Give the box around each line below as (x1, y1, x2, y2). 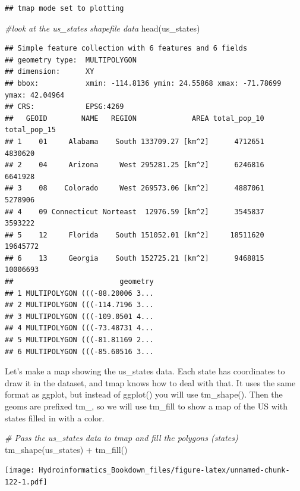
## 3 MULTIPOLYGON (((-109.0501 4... (5, 312, 154, 321)
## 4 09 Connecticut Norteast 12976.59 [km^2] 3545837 (5, 207, 264, 216)
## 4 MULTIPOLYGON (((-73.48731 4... (5, 324, 154, 333)
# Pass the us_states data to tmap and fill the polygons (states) (5, 431, 238, 444)
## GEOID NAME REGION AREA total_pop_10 (5, 114, 264, 123)
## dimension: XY (5, 67, 94, 76)
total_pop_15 (5, 126, 56, 135)
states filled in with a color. (5, 411, 105, 424)
